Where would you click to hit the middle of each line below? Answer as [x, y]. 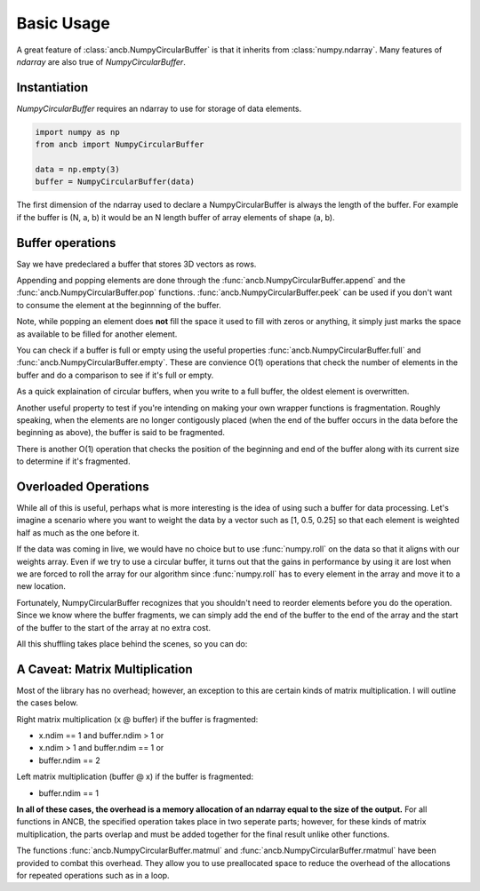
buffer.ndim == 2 [70, 760]
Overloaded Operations [83, 486]
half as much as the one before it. [78, 532]
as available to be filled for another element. [97, 334]
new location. [41, 586]
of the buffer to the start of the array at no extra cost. [114, 627]
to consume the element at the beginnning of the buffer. [119, 305]
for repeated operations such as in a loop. [93, 875]
